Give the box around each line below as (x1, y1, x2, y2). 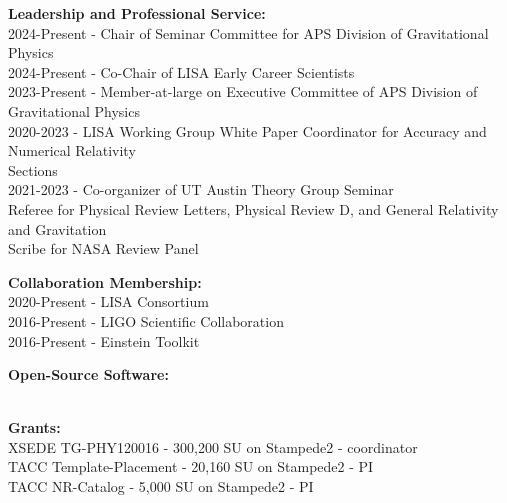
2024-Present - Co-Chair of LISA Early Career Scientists (8, 61, 355, 82)
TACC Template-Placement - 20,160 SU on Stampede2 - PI (8, 456, 374, 477)
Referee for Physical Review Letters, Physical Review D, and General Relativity (8, 198, 499, 219)
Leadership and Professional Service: (8, 3, 266, 23)
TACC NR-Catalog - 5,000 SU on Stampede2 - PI (8, 476, 314, 497)
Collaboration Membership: (8, 271, 202, 292)
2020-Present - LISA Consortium (8, 291, 209, 312)
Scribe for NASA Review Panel (8, 238, 199, 259)
